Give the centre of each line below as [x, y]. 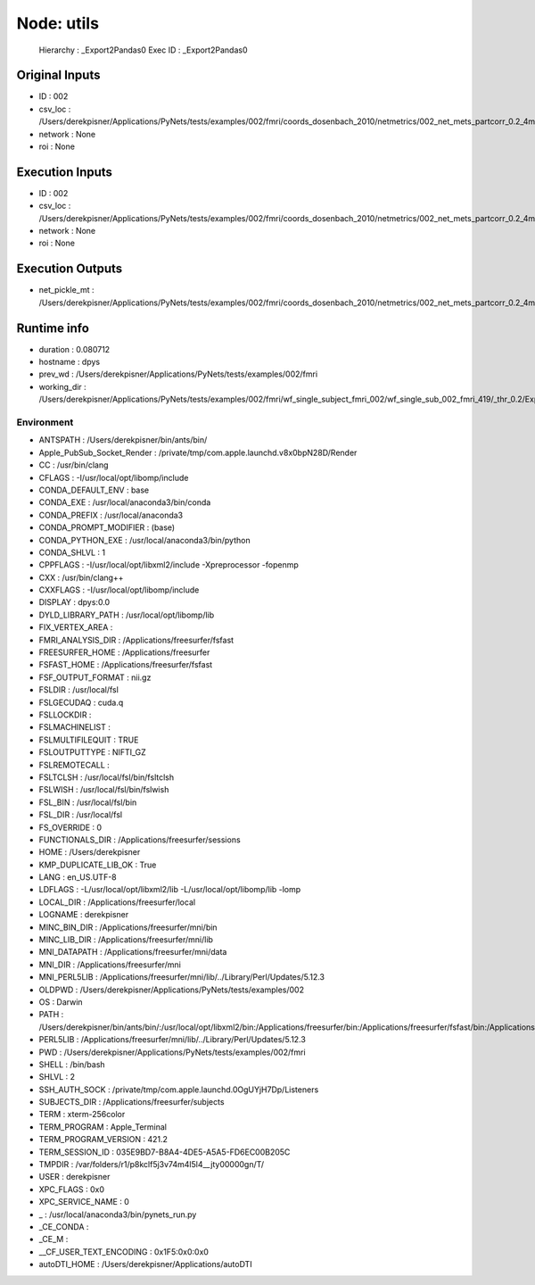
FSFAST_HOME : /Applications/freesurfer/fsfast [126, 665]
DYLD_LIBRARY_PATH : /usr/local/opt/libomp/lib [127, 615]
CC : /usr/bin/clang [74, 465]
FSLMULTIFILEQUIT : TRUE [89, 740]
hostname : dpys [70, 362]
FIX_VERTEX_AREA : [76, 627]
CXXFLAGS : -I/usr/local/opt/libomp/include [119, 590]
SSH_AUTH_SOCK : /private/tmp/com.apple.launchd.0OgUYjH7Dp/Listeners [179, 1090]
